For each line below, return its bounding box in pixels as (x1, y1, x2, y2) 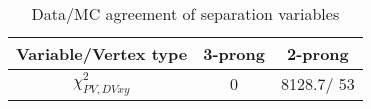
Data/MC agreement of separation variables (31, 2, 340, 25)
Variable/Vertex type (16, 42, 188, 65)
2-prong (287, 42, 349, 65)
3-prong (203, 42, 265, 65)
